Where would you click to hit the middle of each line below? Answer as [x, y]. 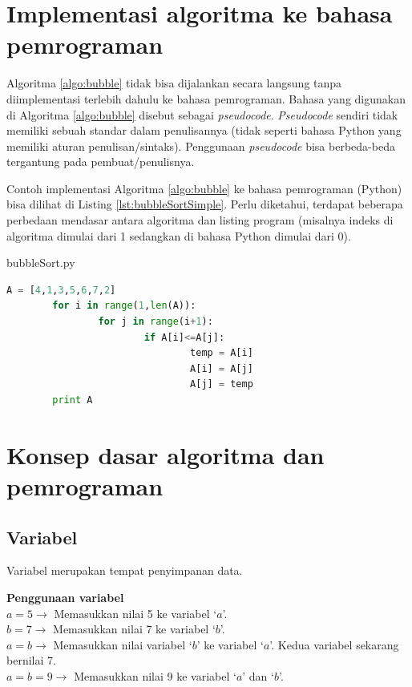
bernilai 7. [31, 660]
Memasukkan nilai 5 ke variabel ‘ [135, 613]
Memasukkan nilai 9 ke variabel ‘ [155, 675]
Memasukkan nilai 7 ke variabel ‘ [134, 629]
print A [73, 400]
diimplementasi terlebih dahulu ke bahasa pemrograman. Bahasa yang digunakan [206, 98]
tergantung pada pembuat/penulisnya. [101, 162]
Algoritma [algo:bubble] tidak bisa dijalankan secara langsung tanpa [174, 83]
